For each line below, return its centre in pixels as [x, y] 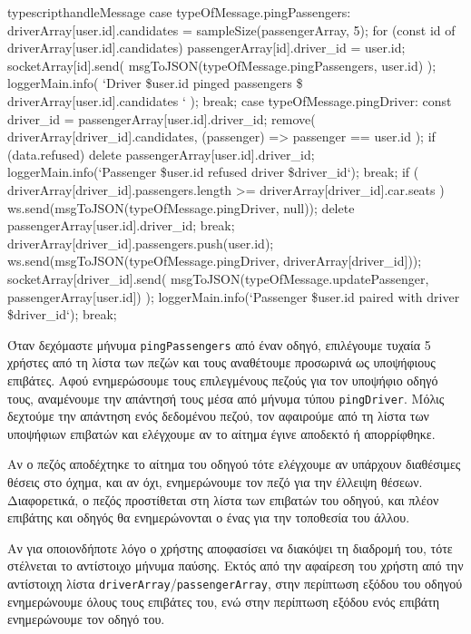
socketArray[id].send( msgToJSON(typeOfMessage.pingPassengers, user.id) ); [222, 65]
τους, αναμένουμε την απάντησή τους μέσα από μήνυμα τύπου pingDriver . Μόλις [226, 398]
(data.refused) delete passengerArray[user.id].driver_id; [161, 154]
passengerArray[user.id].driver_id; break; [121, 225]
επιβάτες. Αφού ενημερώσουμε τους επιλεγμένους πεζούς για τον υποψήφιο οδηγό [223, 380]
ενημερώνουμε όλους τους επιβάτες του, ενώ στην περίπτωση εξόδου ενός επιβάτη [224, 601]
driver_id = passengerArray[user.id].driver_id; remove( [162, 118]
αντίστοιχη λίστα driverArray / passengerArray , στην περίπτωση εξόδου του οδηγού [235, 583]
